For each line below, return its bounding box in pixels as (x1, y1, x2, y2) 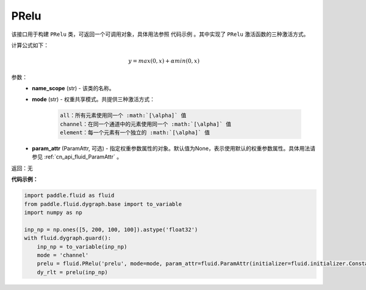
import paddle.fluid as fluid (24, 192, 115, 199)
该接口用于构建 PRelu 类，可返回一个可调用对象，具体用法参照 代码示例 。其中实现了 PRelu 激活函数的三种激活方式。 (11, 30, 309, 38)
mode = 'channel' (37, 252, 89, 258)
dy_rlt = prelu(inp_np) (37, 269, 108, 275)
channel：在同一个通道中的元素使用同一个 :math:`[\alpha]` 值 (60, 121, 232, 127)
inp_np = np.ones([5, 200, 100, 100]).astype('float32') (24, 226, 198, 233)
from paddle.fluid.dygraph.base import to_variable (24, 200, 182, 207)
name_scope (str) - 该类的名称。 (32, 84, 115, 91)
